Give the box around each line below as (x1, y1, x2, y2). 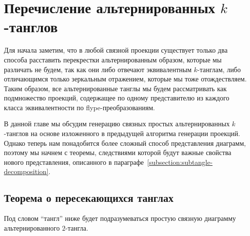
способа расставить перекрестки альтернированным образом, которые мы (4, 54, 222, 64)
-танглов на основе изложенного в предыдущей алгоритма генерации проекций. (4, 128, 240, 138)
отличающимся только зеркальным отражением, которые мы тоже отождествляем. (4, 74, 247, 84)
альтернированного (4, 222, 60, 233)
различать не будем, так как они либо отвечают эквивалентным (4, 64, 192, 74)
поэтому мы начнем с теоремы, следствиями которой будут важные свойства (4, 147, 231, 157)
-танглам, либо (197, 64, 241, 74)
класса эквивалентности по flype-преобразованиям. (4, 102, 155, 112)
